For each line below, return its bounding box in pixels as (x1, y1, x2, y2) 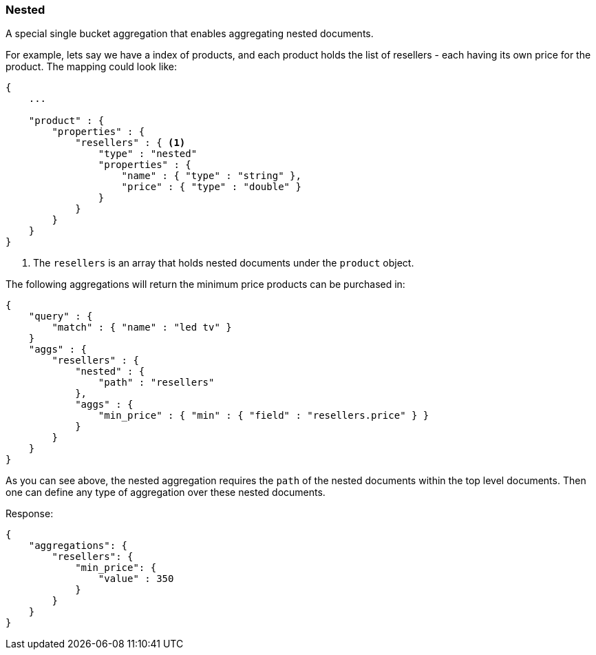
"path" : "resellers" (98, 377, 215, 388)
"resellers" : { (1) (75, 137, 186, 149)
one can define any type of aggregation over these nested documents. (6, 486, 326, 499)
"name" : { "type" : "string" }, (121, 170, 301, 182)
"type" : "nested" (98, 148, 198, 160)
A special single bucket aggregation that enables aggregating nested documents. (6, 28, 374, 40)
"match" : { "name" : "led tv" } (52, 322, 232, 333)
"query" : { (28, 311, 93, 322)
